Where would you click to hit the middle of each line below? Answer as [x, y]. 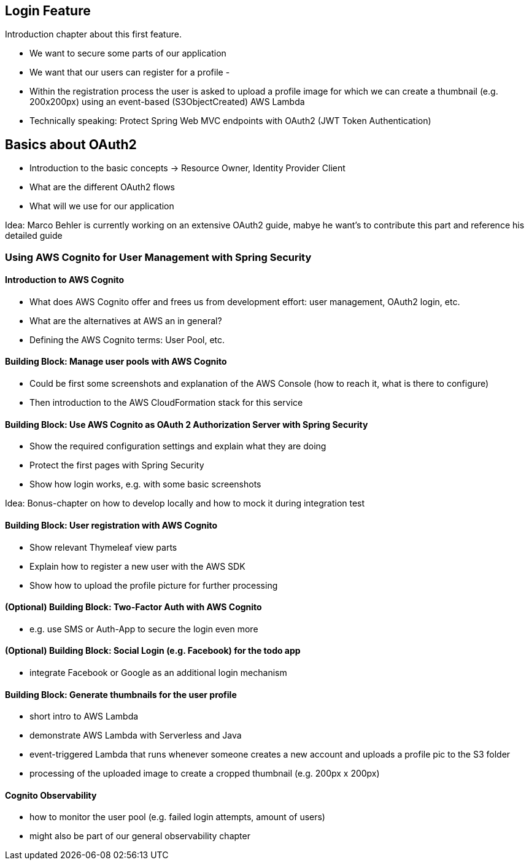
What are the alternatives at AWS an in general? [126, 320]
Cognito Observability [51, 795]
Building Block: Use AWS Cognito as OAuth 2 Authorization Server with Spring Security [187, 424]
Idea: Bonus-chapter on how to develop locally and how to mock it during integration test [185, 503]
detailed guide [34, 236]
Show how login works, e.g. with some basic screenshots [145, 484]
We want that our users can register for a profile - [130, 72]
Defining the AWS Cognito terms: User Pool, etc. [127, 339]
